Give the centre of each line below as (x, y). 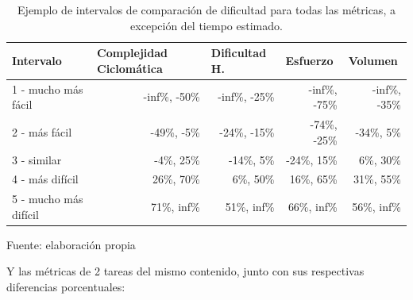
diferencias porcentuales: (66, 287)
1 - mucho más (48, 88)
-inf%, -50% (172, 96)
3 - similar (37, 159)
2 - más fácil (42, 131)
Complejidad (132, 53)
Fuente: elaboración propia (71, 244)
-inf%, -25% (246, 96)
